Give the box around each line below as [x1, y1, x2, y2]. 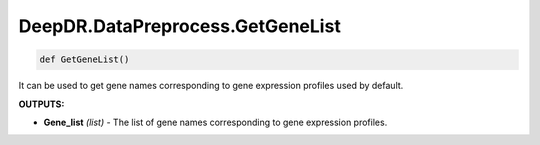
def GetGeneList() [39, 54, 130, 65]
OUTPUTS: [18, 98, 65, 110]
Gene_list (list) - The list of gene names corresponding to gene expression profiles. [43, 116, 388, 128]
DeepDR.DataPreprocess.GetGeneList [18, 15, 342, 37]
